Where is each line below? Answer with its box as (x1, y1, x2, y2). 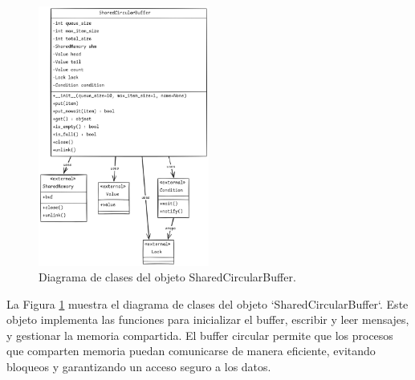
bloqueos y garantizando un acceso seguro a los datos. (6, 358, 271, 375)
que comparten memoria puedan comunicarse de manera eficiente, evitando (6, 342, 376, 359)
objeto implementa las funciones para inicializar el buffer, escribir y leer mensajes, (6, 311, 409, 328)
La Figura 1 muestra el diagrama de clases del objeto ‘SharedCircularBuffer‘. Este (6, 295, 409, 312)
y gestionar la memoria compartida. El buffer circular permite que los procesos (6, 326, 393, 343)
